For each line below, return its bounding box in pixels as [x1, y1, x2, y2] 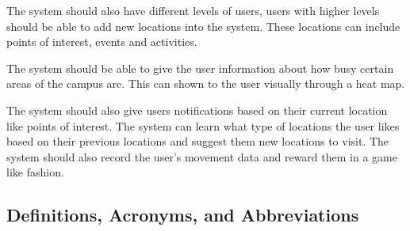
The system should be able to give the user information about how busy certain [6, 59, 394, 76]
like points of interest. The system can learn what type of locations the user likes [6, 117, 400, 134]
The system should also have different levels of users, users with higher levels [6, 2, 380, 18]
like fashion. [6, 164, 64, 180]
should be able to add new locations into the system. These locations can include [6, 17, 400, 34]
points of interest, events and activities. [6, 33, 197, 50]
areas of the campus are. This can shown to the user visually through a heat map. [6, 75, 405, 92]
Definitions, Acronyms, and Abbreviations [6, 203, 359, 227]
